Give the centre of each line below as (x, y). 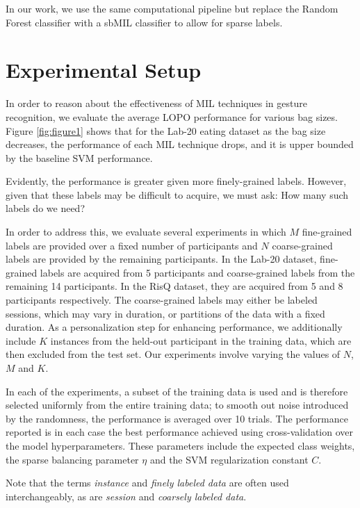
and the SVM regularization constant (229, 459)
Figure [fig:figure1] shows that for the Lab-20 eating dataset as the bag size (166, 130)
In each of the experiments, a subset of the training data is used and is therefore (177, 391)
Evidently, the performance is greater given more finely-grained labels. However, (176, 181)
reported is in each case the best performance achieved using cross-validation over (179, 432)
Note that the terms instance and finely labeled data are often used (147, 483)
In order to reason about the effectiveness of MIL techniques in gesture (156, 103)
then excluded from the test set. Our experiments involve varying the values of (173, 354)
